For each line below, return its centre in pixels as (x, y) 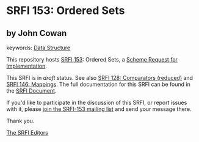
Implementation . (27, 66)
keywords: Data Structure (38, 48)
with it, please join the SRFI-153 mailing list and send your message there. (99, 109)
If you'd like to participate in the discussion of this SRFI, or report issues (97, 102)
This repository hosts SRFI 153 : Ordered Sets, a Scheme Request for (92, 59)
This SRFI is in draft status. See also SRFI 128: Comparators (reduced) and (100, 78)
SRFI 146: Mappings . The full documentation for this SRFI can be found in (98, 84)
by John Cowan (37, 33)
